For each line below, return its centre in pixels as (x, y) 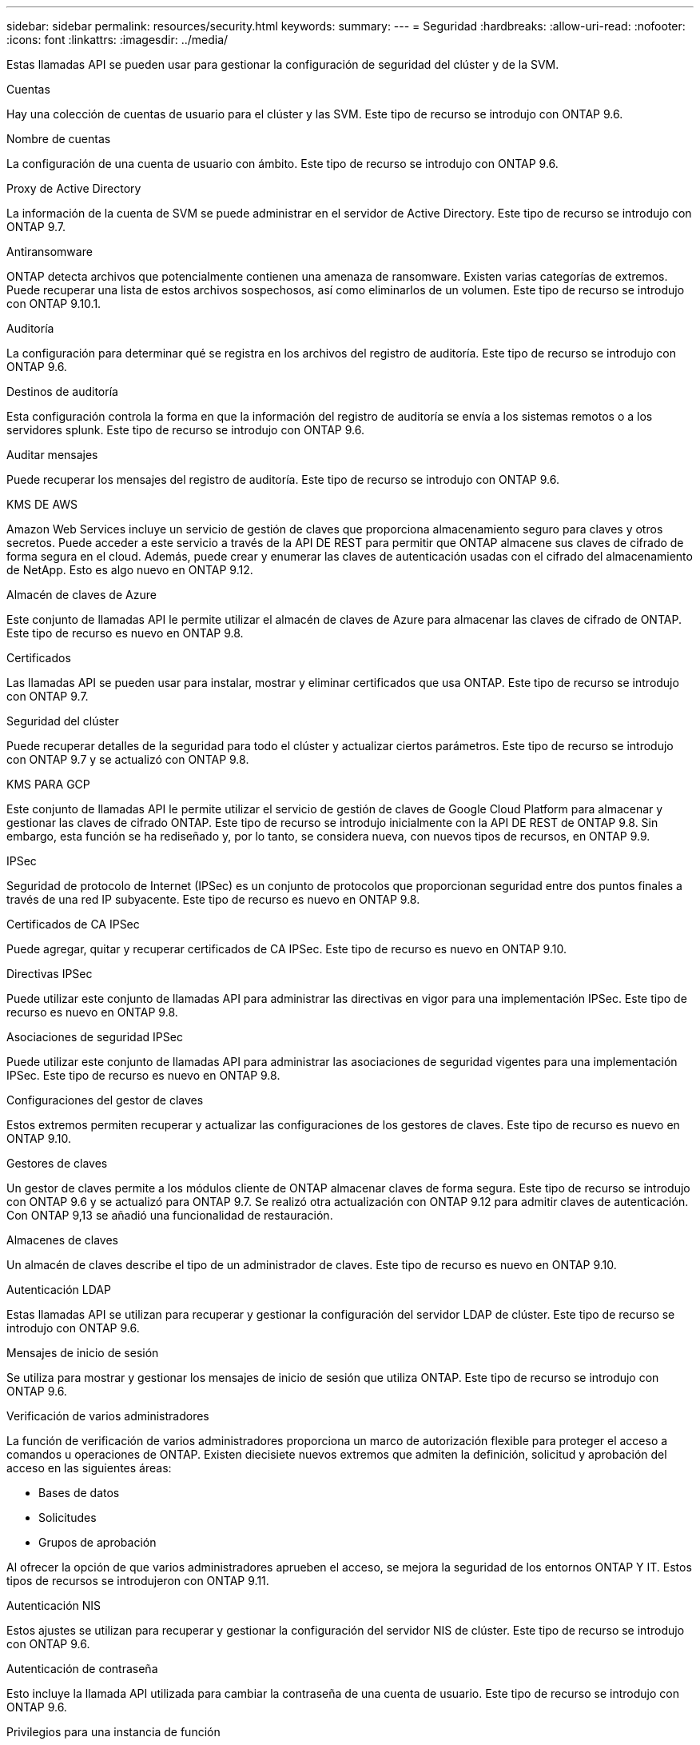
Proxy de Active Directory (74, 188)
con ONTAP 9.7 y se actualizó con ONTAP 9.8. (128, 759)
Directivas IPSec (50, 974)
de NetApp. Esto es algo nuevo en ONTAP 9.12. (130, 570)
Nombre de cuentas (59, 139)
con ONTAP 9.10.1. (54, 303)
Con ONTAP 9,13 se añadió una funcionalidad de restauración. (170, 1215)
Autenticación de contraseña (82, 1669)
